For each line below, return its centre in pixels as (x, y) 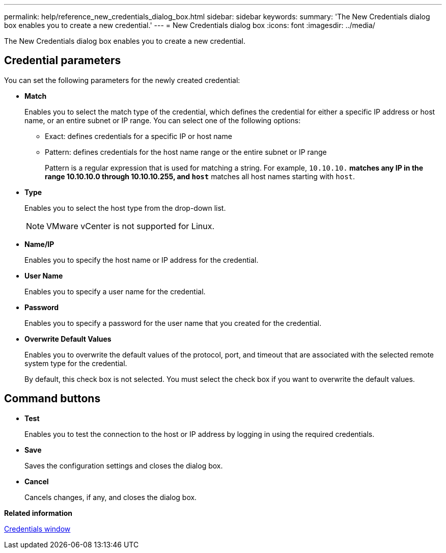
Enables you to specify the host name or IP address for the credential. (142, 260)
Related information (38, 513)
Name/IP (39, 244)
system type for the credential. (76, 363)
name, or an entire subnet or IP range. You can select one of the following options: (163, 120)
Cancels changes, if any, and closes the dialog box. (111, 497)
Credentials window (37, 529)
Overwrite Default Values (68, 339)
